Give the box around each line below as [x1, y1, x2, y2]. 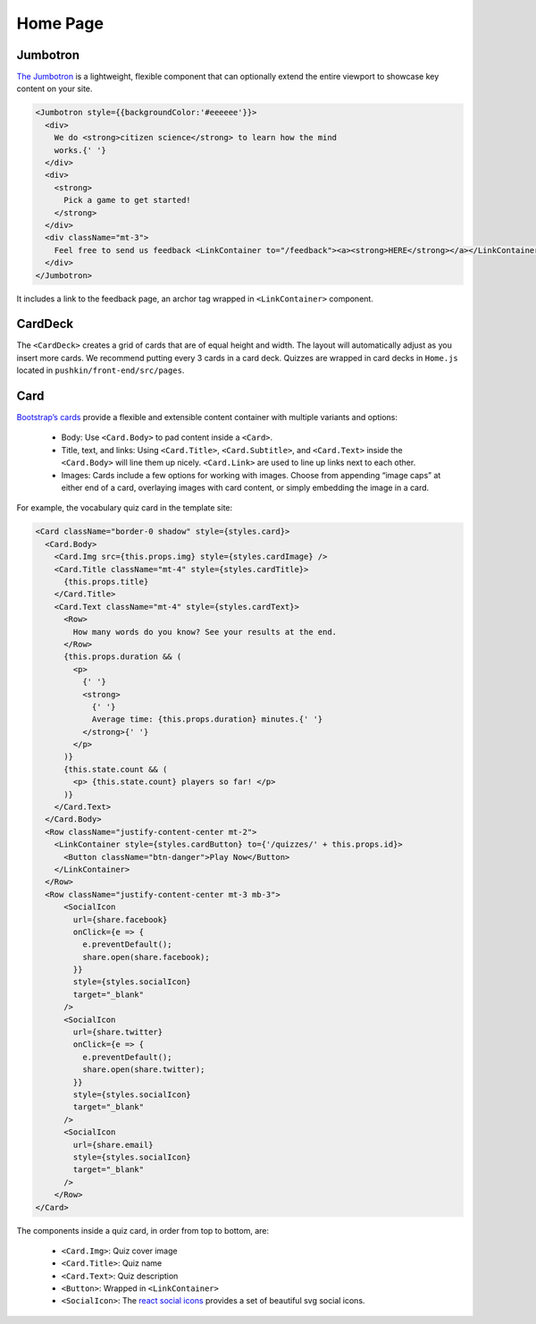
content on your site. [16, 83, 93, 94]
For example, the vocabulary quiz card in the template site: [16, 502, 233, 513]
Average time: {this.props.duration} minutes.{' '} [91, 714, 323, 724]
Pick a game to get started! [63, 195, 191, 206]
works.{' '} [54, 145, 107, 156]
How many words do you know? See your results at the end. [72, 627, 338, 637]
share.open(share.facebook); [81, 952, 210, 962]
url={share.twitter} [72, 1027, 163, 1037]
